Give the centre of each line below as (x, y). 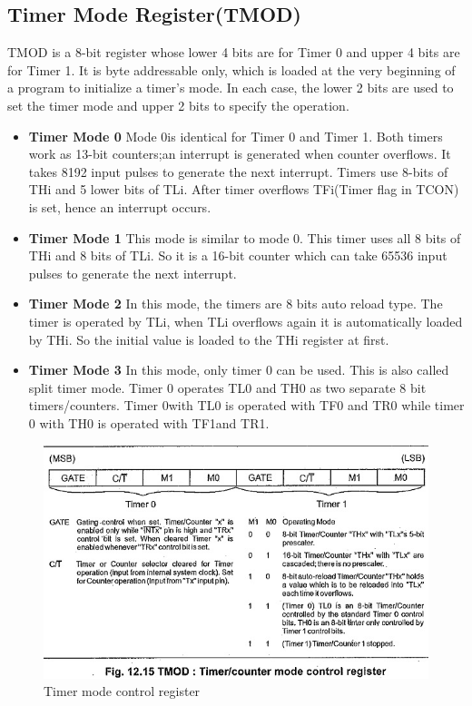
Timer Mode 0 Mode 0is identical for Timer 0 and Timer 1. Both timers (236, 136)
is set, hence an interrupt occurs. (120, 206)
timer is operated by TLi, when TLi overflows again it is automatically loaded (246, 321)
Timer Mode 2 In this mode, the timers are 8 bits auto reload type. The (236, 304)
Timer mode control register (122, 691)
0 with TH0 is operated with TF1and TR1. (149, 422)
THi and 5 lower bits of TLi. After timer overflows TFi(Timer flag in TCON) (244, 189)
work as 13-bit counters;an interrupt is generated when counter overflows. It (240, 154)
